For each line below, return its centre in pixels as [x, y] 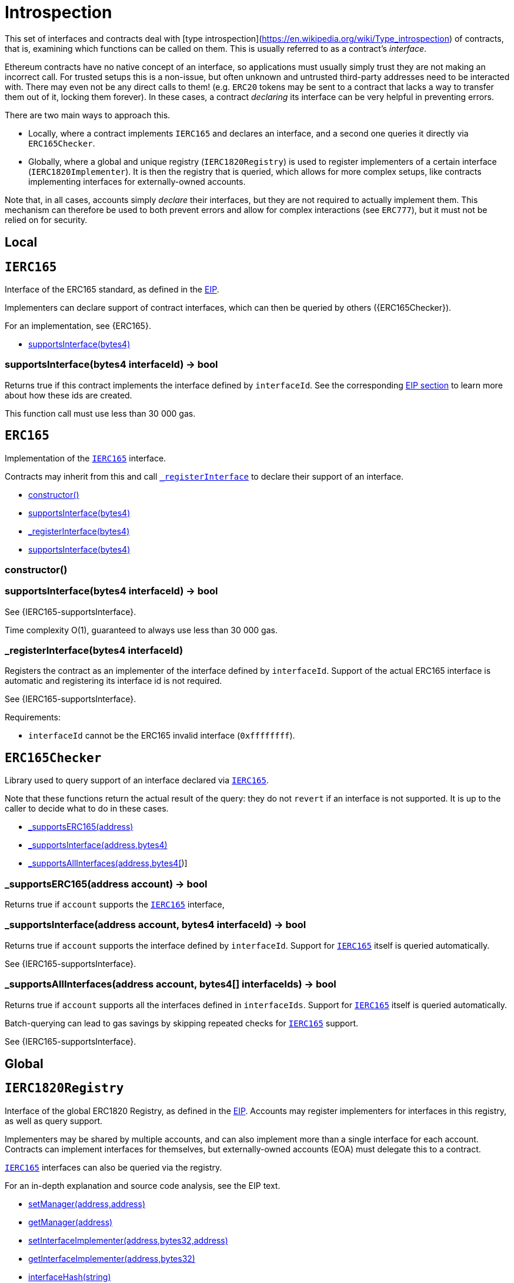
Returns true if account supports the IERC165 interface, [115, 905]
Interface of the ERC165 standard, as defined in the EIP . [112, 290]
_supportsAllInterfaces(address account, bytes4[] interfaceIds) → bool [171, 984]
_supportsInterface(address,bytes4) [98, 845]
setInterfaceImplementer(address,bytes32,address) [128, 1240]
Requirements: [33, 717]
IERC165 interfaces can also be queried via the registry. [114, 1167]
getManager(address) [71, 1222]
